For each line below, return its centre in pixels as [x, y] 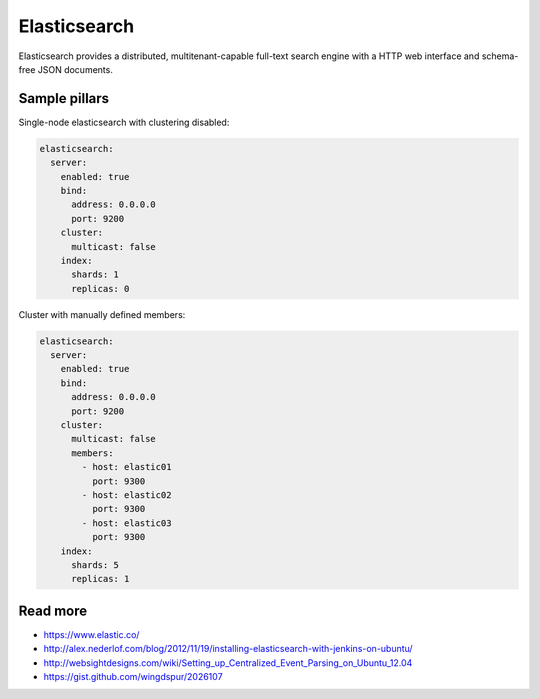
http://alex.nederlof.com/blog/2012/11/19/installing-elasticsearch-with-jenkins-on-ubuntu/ [228, 649]
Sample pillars [64, 98]
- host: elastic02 [126, 495]
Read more [53, 610]
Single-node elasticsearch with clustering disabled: [124, 122]
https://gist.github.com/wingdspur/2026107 [133, 677]
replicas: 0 [100, 288]
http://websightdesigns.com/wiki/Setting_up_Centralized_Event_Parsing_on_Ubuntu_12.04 [228, 662]
